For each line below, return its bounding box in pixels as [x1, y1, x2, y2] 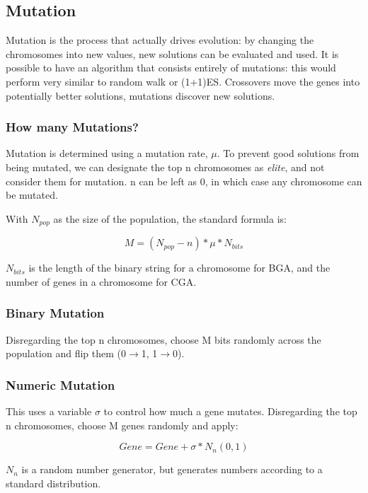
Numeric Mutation [6, 376, 115, 393]
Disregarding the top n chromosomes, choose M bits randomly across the [6, 332, 321, 347]
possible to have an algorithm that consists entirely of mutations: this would [6, 60, 336, 75]
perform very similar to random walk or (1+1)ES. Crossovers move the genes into [6, 74, 360, 88]
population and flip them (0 [6, 346, 126, 361]
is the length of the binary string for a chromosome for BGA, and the [28, 260, 330, 275]
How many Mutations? [6, 118, 139, 136]
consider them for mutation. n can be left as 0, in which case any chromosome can [6, 173, 362, 188]
